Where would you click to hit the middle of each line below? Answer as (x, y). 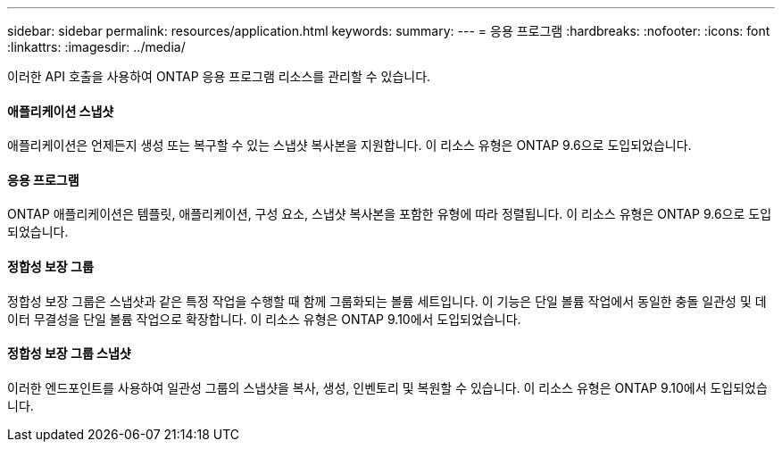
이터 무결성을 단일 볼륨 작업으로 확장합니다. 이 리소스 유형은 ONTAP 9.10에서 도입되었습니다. (264, 319)
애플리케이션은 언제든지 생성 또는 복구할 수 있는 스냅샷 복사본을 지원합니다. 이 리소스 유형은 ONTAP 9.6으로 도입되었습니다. (349, 146)
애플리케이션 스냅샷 (61, 111)
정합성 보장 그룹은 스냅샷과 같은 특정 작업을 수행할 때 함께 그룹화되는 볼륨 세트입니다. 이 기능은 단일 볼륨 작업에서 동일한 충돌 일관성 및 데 (387, 301)
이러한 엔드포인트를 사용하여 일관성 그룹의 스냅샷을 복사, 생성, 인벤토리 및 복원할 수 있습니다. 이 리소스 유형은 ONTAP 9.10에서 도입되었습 (387, 387)
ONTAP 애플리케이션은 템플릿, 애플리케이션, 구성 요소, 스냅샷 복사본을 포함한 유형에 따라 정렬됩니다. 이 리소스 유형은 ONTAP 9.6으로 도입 (390, 214)
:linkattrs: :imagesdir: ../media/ (96, 47)
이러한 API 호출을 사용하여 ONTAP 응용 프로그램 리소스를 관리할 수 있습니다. (219, 76)
